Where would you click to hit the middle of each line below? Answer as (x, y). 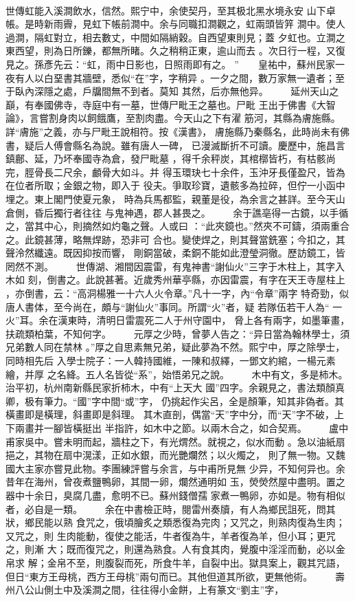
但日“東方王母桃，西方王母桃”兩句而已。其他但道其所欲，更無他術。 (159, 576)
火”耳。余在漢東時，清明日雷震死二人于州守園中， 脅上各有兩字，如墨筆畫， (178, 320)
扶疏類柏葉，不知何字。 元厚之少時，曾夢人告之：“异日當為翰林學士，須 (178, 333)
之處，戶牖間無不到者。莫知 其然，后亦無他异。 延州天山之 (196, 91)
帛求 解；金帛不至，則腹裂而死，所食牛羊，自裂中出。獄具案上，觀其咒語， (175, 562)
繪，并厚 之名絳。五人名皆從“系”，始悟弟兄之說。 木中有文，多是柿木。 (177, 374)
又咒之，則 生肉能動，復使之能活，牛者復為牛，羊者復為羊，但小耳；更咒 (171, 535)
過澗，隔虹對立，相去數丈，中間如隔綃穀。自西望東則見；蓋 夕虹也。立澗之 (175, 37)
